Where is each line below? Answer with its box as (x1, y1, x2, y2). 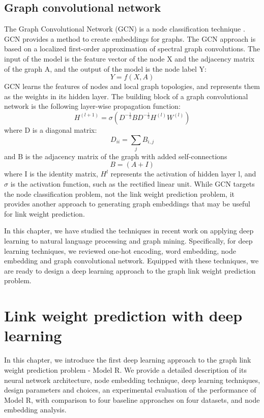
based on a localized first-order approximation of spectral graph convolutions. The (4, 43, 260, 54)
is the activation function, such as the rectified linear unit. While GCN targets (10, 178, 255, 189)
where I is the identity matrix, (4, 168, 98, 179)
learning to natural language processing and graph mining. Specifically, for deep (4, 235, 253, 246)
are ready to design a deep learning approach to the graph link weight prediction (4, 265, 256, 276)
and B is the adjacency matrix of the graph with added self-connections (4, 151, 227, 161)
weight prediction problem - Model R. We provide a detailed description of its (4, 364, 247, 375)
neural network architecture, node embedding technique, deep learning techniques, (4, 374, 260, 385)
